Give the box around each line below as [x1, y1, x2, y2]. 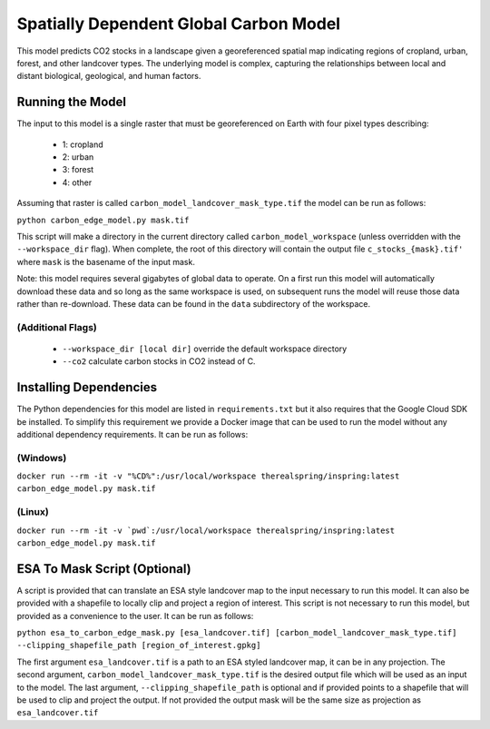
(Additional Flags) [16, 320, 97, 333]
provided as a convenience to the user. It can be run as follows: [16, 610, 254, 621]
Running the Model [16, 94, 127, 110]
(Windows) [16, 451, 67, 464]
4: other [62, 177, 93, 188]
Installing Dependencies [16, 379, 158, 395]
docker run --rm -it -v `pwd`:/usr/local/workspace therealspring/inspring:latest [16, 525, 395, 536]
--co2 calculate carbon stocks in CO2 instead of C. [62, 356, 256, 367]
